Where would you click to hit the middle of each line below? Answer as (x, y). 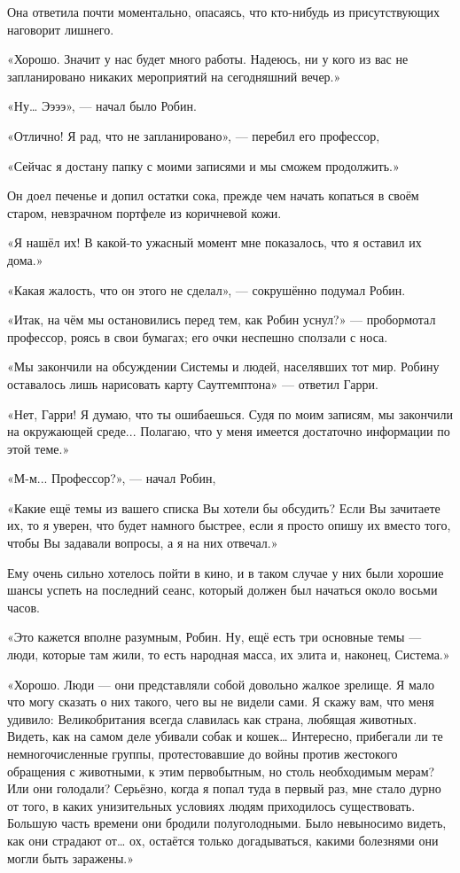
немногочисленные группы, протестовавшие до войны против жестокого (203, 753)
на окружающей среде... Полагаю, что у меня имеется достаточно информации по (229, 431)
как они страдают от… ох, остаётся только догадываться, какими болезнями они (223, 840)
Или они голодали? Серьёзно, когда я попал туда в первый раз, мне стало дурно (224, 788)
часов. (23, 607)
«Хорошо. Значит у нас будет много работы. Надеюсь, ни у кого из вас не (208, 59)
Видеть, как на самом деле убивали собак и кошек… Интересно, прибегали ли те (225, 736)
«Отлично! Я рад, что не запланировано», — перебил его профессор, (194, 135)
